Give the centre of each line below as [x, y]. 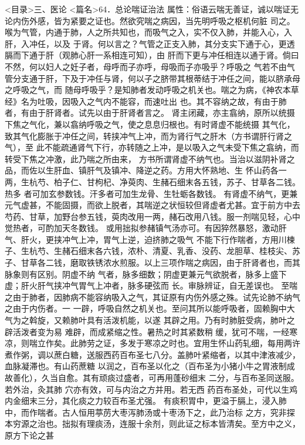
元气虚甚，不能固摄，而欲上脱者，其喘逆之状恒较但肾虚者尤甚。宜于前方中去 [152, 205]
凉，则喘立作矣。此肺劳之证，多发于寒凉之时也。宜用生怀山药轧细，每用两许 [152, 343]
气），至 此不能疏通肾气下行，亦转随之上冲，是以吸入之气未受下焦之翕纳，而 [152, 147]
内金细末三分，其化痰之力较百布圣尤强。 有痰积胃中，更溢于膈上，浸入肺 [146, 401]
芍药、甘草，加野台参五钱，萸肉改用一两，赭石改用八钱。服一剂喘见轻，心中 [152, 216]
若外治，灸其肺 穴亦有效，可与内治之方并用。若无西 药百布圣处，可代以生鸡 [151, 389]
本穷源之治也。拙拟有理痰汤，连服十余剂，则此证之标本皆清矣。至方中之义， [152, 424]
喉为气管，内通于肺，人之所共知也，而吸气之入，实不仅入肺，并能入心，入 [148, 32]
